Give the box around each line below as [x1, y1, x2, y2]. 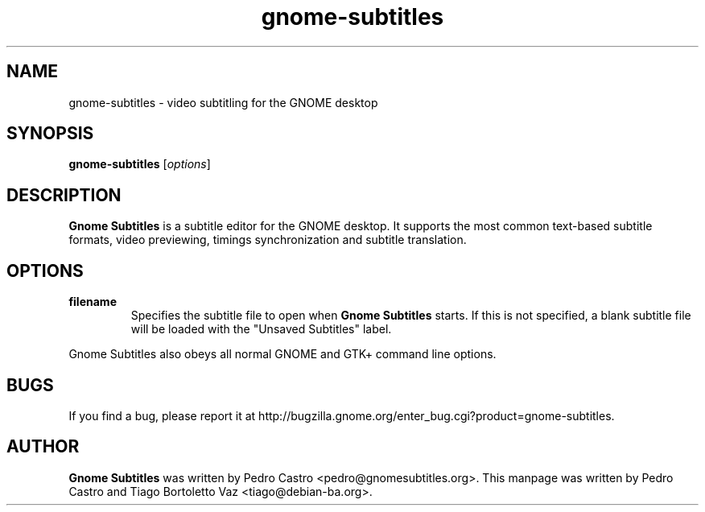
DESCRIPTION [6, 184, 122, 205]
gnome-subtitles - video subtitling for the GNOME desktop [68, 95, 378, 109]
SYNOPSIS [6, 123, 94, 144]
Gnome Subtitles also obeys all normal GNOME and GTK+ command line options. [68, 347, 497, 361]
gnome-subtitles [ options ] [68, 157, 211, 171]
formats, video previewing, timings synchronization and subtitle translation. [68, 233, 467, 247]
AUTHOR [6, 436, 80, 457]
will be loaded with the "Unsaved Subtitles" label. [130, 322, 392, 337]
